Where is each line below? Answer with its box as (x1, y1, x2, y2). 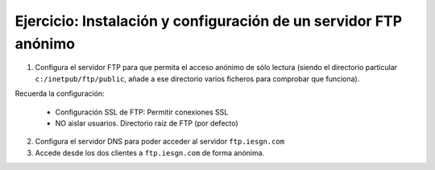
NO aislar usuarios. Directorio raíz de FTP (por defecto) (55, 118, 239, 128)
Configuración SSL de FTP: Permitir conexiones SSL (55, 107, 229, 117)
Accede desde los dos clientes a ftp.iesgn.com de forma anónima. (35, 147, 265, 157)
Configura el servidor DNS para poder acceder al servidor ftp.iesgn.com (35, 137, 285, 147)
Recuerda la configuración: (14, 89, 105, 98)
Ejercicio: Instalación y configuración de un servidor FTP (14, 12, 403, 30)
